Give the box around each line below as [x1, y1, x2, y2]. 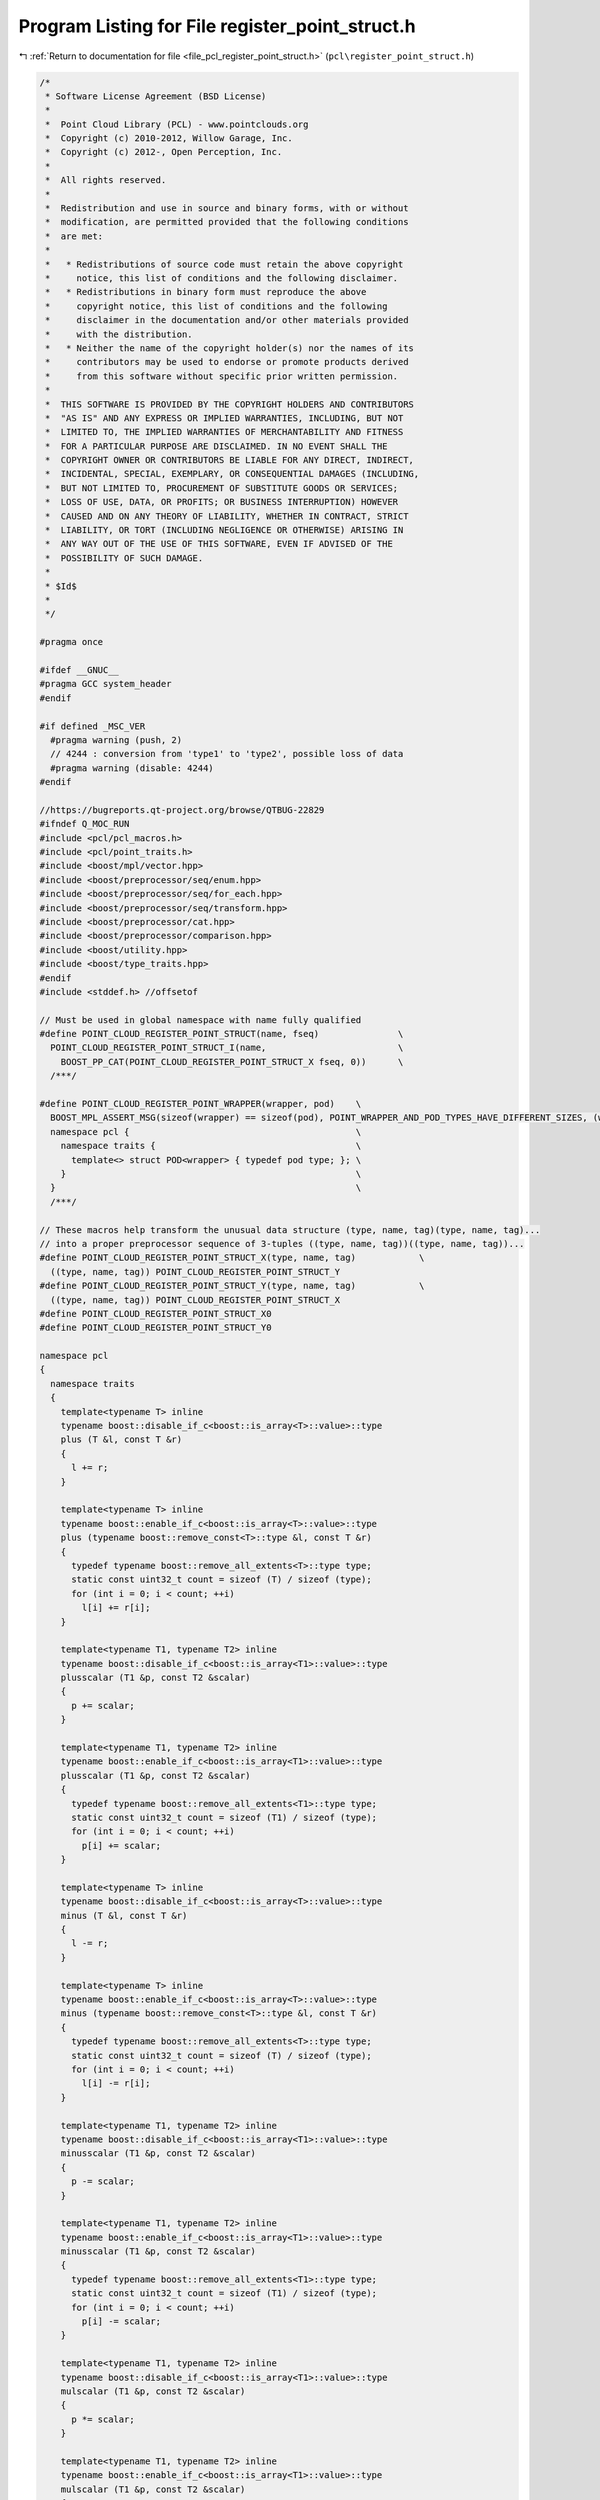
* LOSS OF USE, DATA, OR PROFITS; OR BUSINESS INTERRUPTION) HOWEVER [45, 496, 399, 508]
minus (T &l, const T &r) [60, 1910, 188, 1921]
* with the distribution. [45, 328, 194, 340]
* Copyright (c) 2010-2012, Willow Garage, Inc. [45, 133, 294, 144]
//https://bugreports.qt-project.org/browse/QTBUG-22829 [39, 804, 325, 815]
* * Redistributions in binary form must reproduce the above [45, 286, 367, 298]
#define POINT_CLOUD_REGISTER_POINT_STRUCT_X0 [39, 1308, 272, 1319]
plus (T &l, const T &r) [60, 1434, 183, 1445]
